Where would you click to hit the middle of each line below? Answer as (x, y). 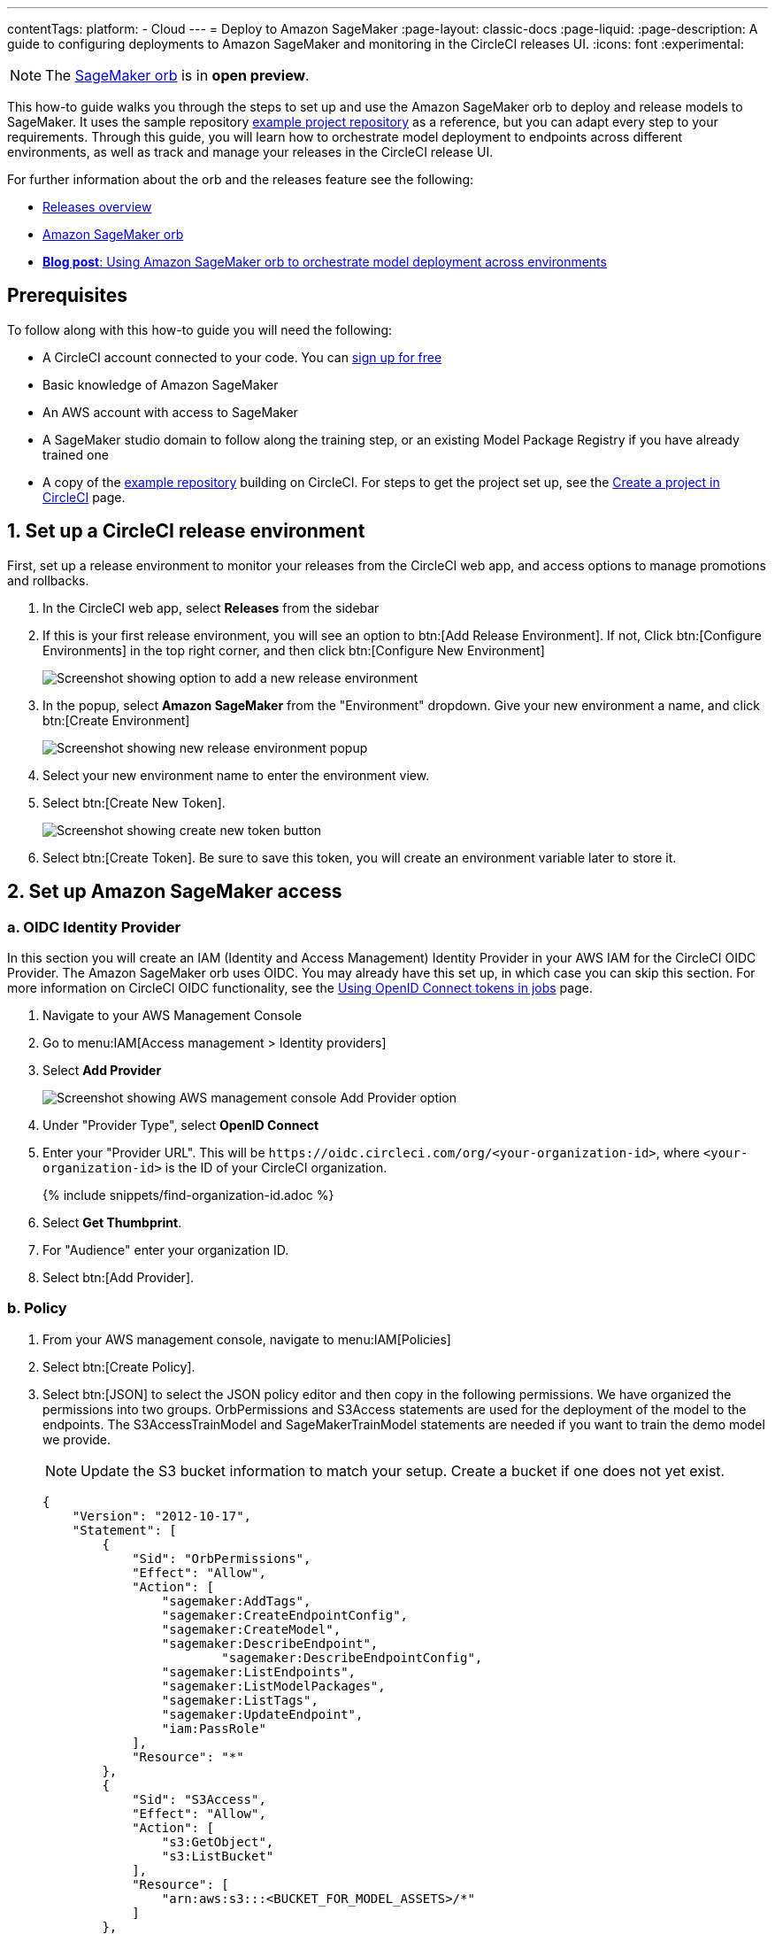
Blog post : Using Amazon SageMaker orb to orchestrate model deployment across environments (325, 262)
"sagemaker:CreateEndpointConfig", (285, 1615)
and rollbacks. (48, 580)
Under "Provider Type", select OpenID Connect (181, 1125)
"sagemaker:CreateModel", (251, 1629)
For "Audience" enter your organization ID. (166, 1249)
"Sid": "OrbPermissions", (222, 1558)
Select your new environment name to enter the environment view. (236, 775)
